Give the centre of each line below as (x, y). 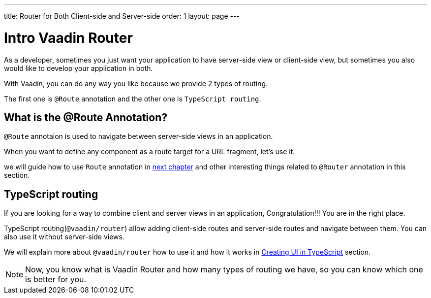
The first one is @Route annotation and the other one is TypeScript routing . (133, 99)
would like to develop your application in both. (78, 68)
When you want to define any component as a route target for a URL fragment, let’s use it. (150, 152)
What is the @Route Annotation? (86, 117)
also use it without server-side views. (64, 237)
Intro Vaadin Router (68, 38)
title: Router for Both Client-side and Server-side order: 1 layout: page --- (122, 16)
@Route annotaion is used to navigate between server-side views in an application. (139, 136)
